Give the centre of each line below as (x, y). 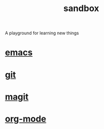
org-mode (26, 119)
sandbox (81, 8)
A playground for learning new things (42, 33)
